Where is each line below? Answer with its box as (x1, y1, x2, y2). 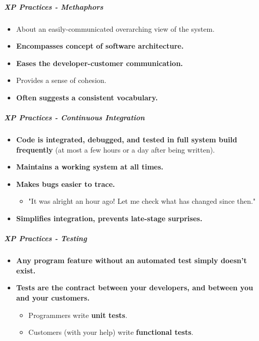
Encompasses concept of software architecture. (16, 40, 184, 51)
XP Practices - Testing (4, 233, 87, 244)
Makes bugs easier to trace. (16, 178, 115, 189)
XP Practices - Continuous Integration (4, 112, 145, 123)
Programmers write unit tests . (28, 309, 127, 320)
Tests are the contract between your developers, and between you (16, 282, 253, 293)
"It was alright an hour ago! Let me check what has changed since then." (28, 196, 256, 206)
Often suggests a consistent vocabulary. (16, 92, 158, 102)
